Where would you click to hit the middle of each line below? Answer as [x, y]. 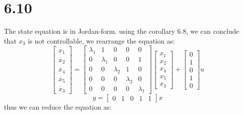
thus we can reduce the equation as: [58, 107]
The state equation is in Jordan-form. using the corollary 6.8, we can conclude [121, 31]
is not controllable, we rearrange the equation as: [101, 40]
